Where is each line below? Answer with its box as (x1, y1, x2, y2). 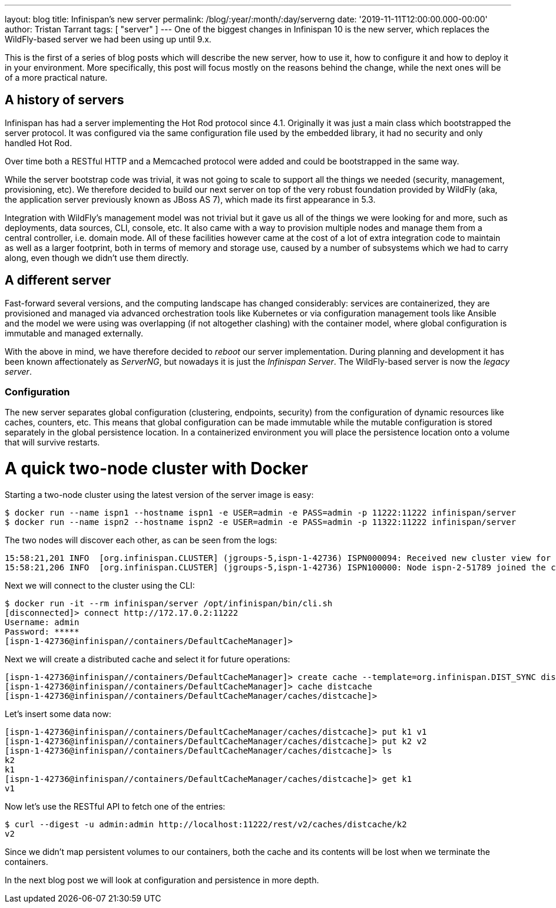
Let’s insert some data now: (5, 708, 111, 719)
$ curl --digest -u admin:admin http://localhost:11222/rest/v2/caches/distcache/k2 (5, 819, 407, 829)
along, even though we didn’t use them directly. (5, 252, 189, 263)
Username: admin (5, 617, 80, 627)
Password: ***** (5, 626, 80, 636)
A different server (5, 273, 111, 288)
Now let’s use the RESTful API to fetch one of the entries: (5, 801, 226, 811)
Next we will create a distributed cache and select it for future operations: (5, 653, 290, 664)
